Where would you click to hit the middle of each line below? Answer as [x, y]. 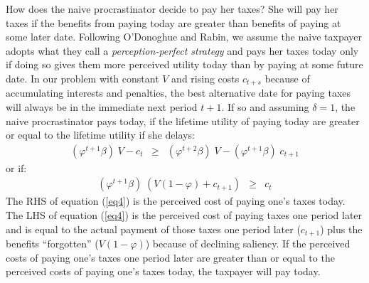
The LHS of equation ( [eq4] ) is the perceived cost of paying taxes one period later [184, 215]
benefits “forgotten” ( [52, 244]
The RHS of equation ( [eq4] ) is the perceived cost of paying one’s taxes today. [176, 201]
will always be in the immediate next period [102, 107]
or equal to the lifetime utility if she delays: [100, 135]
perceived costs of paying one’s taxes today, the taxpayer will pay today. [163, 271]
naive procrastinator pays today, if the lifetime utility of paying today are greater [183, 121]
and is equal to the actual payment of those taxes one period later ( [153, 229]
